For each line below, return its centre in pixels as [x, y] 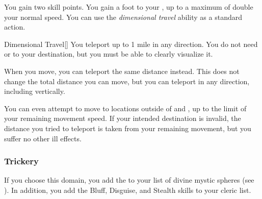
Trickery [22, 161]
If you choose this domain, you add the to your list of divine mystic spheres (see [129, 180]
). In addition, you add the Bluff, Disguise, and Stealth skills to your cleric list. [128, 190]
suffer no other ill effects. [43, 138]
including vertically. [35, 91]
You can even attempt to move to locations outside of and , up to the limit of [125, 108]
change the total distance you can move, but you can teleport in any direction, [127, 81]
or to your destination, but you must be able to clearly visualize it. [109, 54]
